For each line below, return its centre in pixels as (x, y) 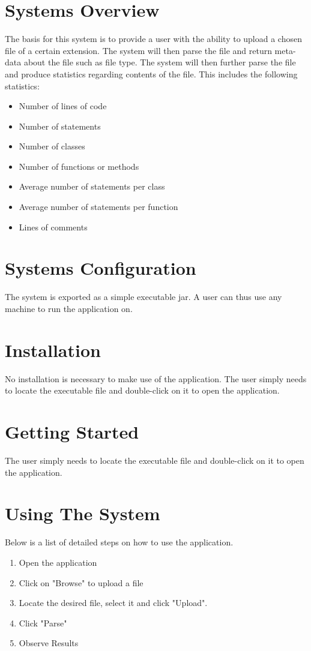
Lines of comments (53, 226)
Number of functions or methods (79, 166)
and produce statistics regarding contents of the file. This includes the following (151, 73)
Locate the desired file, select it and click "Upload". (113, 603)
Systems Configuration (101, 268)
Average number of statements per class (92, 186)
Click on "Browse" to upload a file (81, 582)
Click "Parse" (43, 622)
